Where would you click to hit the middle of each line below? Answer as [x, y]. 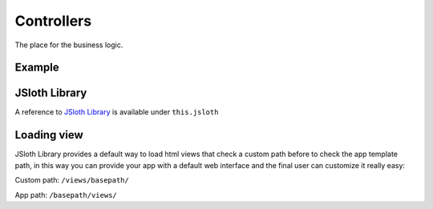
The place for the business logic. [69, 45]
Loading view [49, 135]
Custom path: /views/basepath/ [72, 180]
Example [37, 68]
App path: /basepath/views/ [66, 195]
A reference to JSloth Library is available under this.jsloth [117, 112]
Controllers [53, 21]
